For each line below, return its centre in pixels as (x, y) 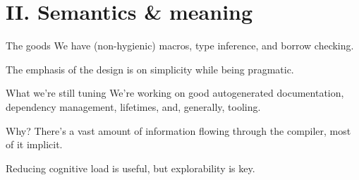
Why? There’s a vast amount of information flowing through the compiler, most (178, 130)
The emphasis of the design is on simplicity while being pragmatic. (150, 69)
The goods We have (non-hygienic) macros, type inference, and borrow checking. (180, 46)
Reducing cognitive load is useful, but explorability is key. (130, 168)
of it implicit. (34, 144)
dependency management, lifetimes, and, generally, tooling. (133, 106)
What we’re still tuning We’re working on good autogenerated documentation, (175, 93)
